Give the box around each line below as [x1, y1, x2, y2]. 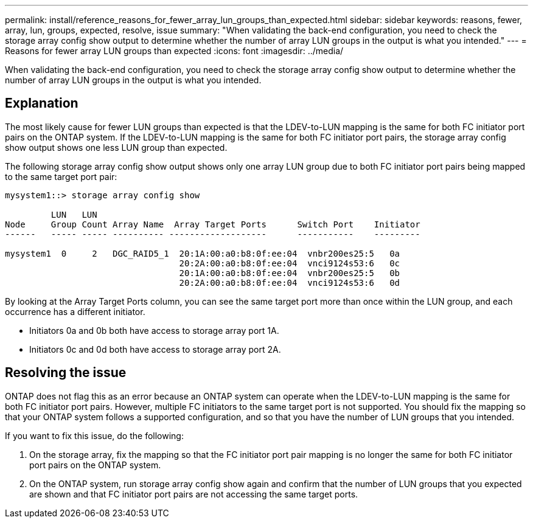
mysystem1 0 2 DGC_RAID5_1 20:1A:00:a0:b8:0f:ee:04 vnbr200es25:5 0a [5, 248, 400, 258]
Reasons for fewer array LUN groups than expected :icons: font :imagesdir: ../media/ [5, 46, 344, 56]
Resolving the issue [5, 365, 127, 381]
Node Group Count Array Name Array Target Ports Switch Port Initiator [5, 219, 420, 229]
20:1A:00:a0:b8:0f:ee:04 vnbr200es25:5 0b [179, 268, 400, 278]
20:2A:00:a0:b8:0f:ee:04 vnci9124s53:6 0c [179, 258, 400, 268]
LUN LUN [51, 209, 97, 220]
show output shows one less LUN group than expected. [5, 142, 228, 153]
